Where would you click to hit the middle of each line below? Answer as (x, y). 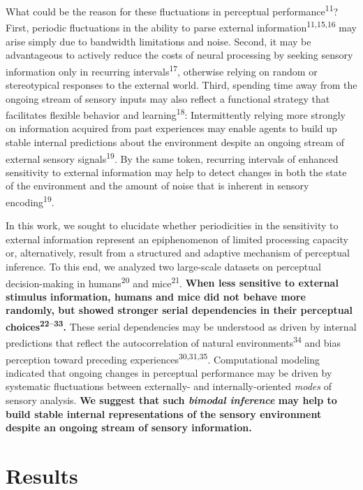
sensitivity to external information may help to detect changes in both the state (176, 172)
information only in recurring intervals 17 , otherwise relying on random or (162, 70)
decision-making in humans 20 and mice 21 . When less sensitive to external (172, 282)
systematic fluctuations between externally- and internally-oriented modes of (169, 386)
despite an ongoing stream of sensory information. (129, 427)
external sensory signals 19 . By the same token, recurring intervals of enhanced (172, 157)
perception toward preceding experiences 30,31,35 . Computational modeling (163, 358)
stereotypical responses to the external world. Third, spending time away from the (181, 84)
